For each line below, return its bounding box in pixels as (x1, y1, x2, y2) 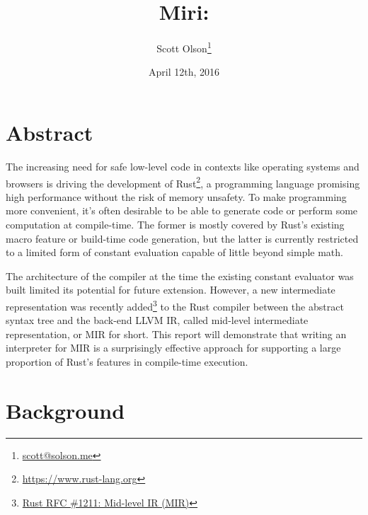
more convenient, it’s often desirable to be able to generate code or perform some (6, 203, 358, 218)
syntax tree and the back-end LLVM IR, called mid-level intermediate (6, 313, 309, 328)
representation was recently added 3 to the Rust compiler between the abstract (6, 296, 344, 313)
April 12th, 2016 (148, 64, 219, 79)
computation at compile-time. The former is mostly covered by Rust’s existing (6, 216, 345, 231)
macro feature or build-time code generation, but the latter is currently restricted (6, 231, 359, 245)
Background (6, 395, 125, 424)
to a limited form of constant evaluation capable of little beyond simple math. (6, 245, 343, 260)
